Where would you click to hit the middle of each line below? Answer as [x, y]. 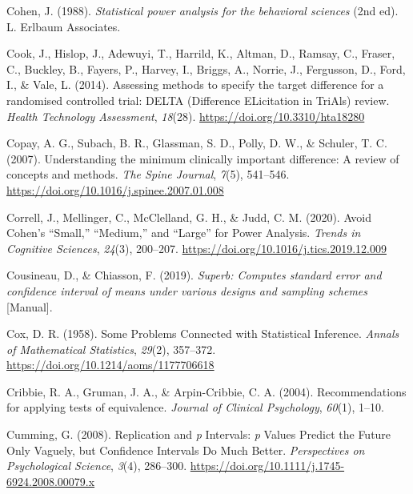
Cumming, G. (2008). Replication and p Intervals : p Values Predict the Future [199, 434]
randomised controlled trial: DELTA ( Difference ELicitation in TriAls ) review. [198, 100]
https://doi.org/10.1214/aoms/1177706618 [110, 365]
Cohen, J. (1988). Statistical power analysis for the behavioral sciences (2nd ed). [202, 10]
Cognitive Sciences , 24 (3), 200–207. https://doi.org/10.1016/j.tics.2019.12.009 [196, 248]
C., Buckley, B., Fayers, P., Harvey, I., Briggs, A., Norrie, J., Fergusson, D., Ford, [206, 68]
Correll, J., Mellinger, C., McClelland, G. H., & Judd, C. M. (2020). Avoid [189, 217]
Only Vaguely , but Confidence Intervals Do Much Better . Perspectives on [186, 450]
